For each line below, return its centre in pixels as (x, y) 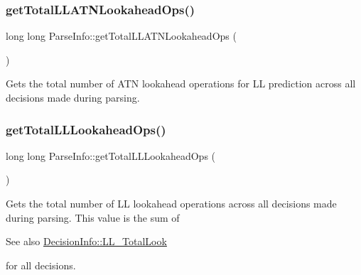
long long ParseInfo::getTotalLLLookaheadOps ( (111, 155)
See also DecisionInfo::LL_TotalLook (86, 241)
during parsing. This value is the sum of (93, 217)
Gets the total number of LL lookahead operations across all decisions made (171, 203)
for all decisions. (41, 265)
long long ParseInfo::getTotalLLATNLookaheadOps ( (121, 36)
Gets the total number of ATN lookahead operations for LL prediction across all (181, 83)
